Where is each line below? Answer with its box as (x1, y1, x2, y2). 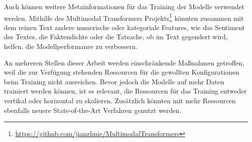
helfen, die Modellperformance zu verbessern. (4, 41, 138, 51)
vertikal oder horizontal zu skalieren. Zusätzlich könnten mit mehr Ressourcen (4, 95, 236, 105)
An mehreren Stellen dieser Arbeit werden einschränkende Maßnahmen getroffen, (4, 57, 245, 67)
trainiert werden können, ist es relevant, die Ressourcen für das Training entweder (4, 86, 247, 96)
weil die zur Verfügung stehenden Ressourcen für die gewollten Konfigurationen (4, 67, 239, 77)
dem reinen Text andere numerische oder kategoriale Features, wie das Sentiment (4, 22, 245, 32)
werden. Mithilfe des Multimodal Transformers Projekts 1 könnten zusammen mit (4, 11, 244, 23)
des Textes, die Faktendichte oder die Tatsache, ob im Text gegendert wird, (4, 32, 228, 42)
